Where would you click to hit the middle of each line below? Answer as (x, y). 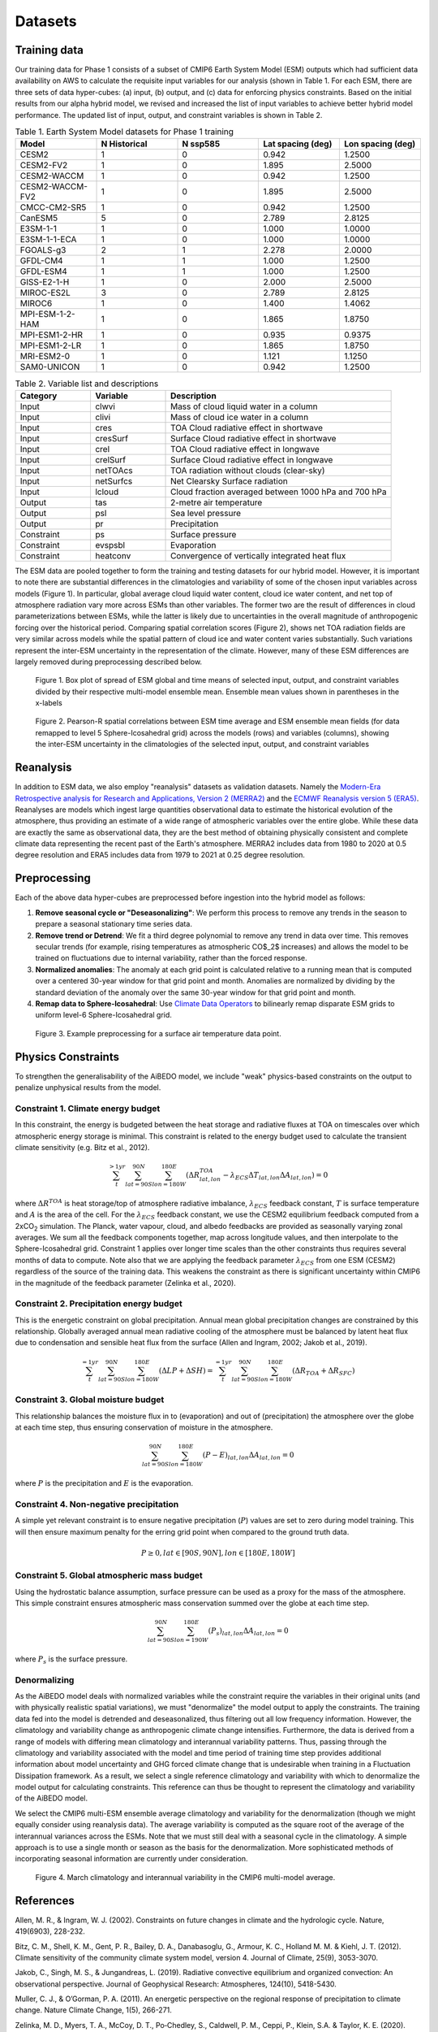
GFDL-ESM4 (44, 271)
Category (39, 396)
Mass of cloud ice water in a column (240, 417)
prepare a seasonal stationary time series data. (114, 924)
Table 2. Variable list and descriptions (87, 384)
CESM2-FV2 (44, 165)
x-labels (49, 703)
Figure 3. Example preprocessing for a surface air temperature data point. (158, 1033)
